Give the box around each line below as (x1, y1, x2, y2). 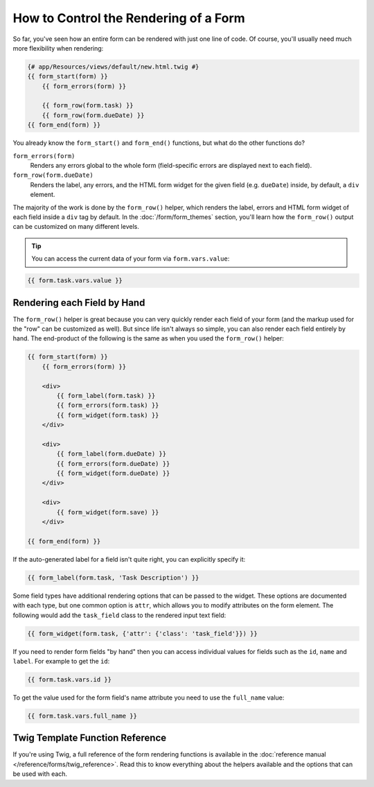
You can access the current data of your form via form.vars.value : (31, 254, 230, 263)
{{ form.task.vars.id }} (27, 675, 112, 683)
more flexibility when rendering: (12, 44, 104, 52)
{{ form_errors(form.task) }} (56, 401, 159, 409)
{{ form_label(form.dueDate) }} (56, 450, 166, 458)
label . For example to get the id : (12, 657, 110, 665)
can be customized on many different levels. (12, 223, 140, 231)
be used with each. (12, 770, 68, 778)
